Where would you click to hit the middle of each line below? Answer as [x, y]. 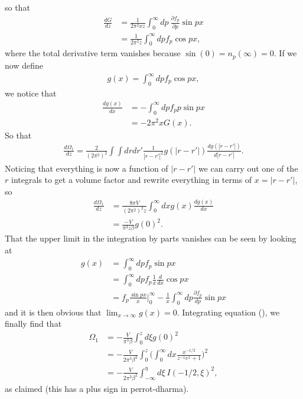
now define [24, 65]
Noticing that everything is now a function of [87, 168]
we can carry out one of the [248, 168]
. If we [285, 53]
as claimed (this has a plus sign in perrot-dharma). [97, 388]
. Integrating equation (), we [228, 312]
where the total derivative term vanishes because [93, 53]
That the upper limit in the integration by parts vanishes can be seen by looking [151, 238]
